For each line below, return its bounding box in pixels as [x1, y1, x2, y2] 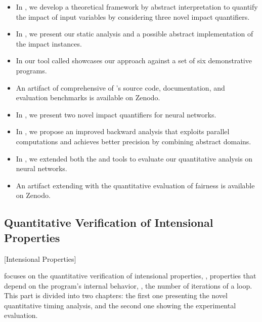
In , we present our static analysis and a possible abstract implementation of [16, 28, 253, 39]
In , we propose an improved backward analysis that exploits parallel [16, 126, 230, 137]
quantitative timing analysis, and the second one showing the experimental [4, 300, 236, 310]
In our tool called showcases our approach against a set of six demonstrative [16, 55, 252, 66]
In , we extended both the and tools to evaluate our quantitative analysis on [16, 153, 253, 164]
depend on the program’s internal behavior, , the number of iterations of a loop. [4, 280, 252, 291]
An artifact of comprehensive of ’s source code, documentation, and [16, 82, 225, 93]
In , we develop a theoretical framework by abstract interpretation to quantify [16, 2, 258, 12]
